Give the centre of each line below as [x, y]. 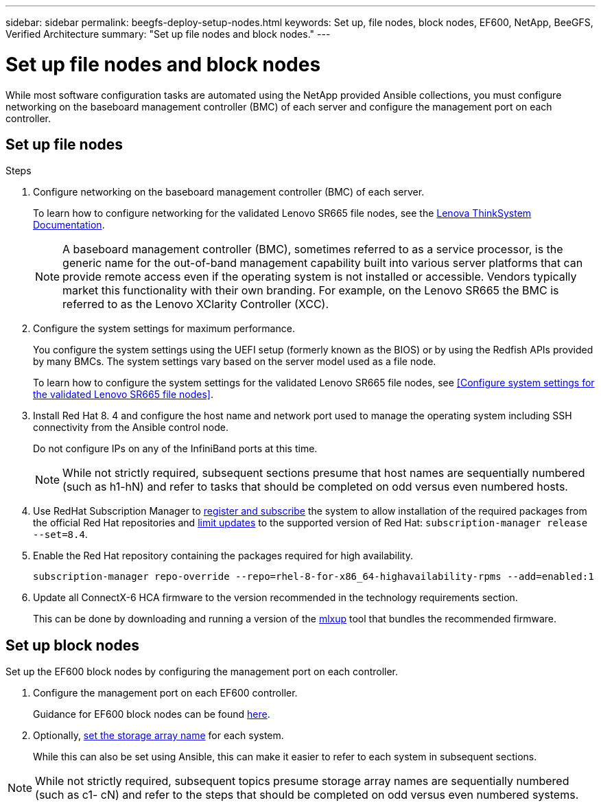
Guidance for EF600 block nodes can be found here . [152, 714]
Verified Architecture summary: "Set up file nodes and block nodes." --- [168, 34]
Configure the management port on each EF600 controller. [165, 693]
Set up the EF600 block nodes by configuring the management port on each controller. [202, 672]
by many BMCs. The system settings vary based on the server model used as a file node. [235, 362]
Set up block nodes [72, 645]
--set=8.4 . [60, 535]
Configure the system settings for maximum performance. [164, 329]
